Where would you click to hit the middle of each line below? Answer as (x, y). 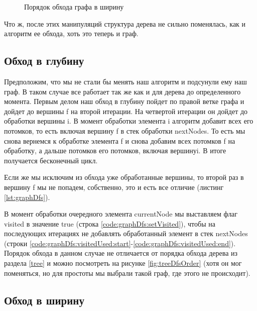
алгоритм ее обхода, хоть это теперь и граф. (71, 33)
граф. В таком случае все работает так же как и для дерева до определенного (122, 91)
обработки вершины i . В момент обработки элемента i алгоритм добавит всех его (129, 121)
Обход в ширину (44, 300)
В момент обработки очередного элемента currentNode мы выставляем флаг (121, 214)
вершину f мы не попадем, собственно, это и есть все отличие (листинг (114, 187)
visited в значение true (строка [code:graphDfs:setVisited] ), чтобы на (110, 223)
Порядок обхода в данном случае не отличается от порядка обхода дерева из (121, 253)
